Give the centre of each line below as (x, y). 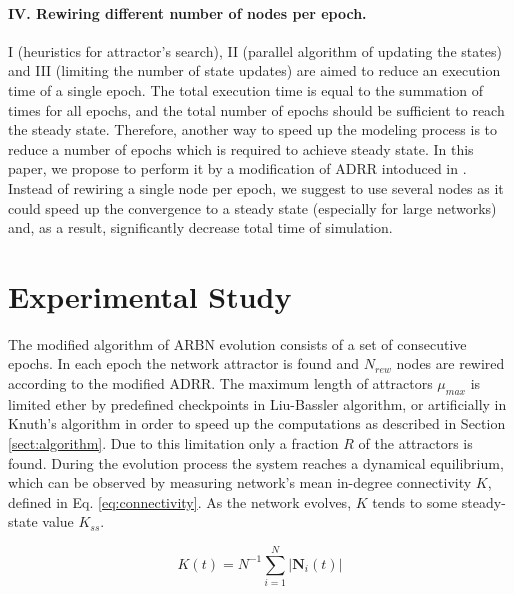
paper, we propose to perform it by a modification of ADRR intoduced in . (237, 168)
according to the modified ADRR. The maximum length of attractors (220, 383)
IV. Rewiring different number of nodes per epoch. (187, 12)
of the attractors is (415, 443)
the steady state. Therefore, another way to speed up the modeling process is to (253, 129)
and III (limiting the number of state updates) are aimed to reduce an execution (254, 70)
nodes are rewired (450, 363)
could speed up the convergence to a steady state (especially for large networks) (252, 207)
